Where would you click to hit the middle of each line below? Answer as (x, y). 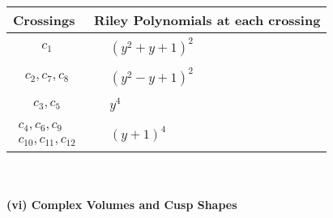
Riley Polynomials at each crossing (207, 20)
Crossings (44, 20)
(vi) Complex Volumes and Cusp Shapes (122, 205)
